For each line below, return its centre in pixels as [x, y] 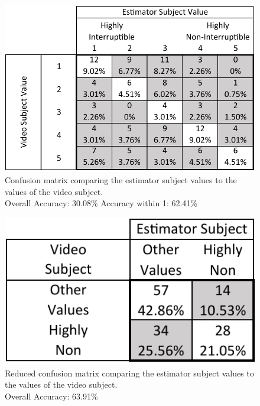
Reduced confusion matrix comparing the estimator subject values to [129, 373]
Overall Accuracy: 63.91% [51, 396]
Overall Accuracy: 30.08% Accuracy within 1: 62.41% [101, 203]
